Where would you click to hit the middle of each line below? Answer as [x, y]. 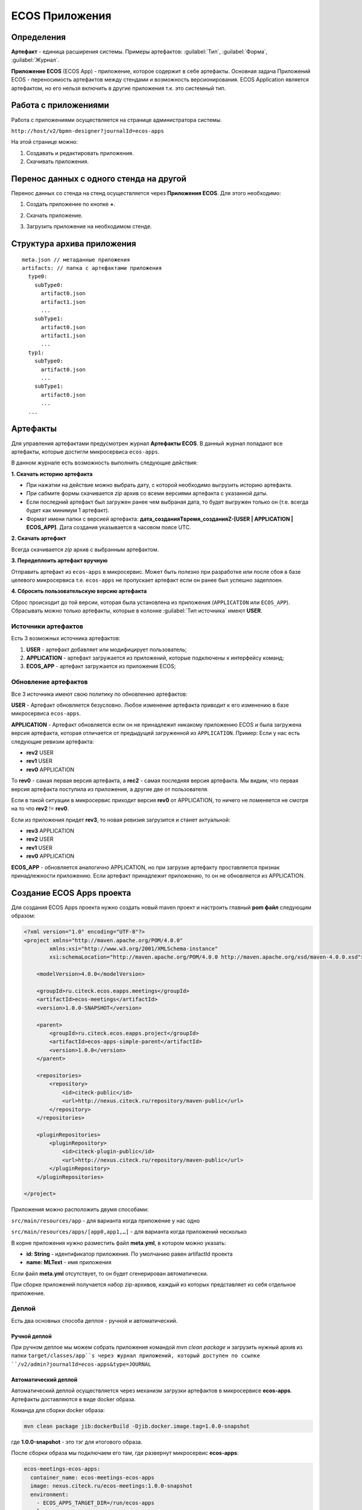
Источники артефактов [47, 626]
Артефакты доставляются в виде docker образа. [73, 1399]
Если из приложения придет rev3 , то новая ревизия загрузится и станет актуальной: [121, 820]
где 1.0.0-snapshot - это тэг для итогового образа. [77, 1442]
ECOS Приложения [61, 16]
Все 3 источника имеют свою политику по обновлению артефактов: [99, 694]
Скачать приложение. [55, 215]
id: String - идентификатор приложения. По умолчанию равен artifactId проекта [129, 1254]
